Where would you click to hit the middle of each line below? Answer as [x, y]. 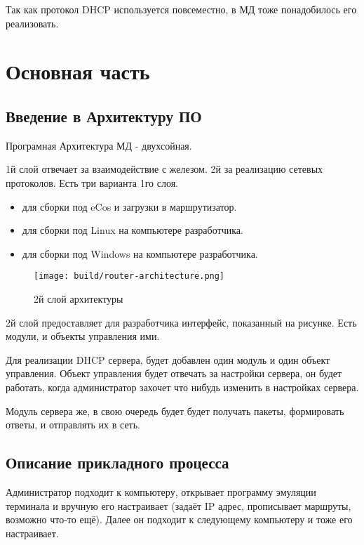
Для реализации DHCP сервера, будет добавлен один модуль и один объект [168, 359]
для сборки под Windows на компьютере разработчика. [140, 253]
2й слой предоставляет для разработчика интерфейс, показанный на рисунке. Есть [181, 322]
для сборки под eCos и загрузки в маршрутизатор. [129, 206]
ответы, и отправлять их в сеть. [73, 425]
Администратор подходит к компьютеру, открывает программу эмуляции [161, 491]
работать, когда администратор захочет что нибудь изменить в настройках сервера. [182, 387]
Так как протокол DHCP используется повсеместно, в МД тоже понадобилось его [181, 9]
